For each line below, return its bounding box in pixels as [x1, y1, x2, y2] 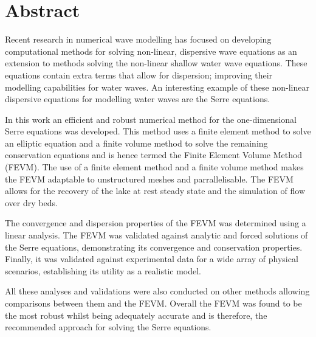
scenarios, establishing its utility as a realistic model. [5, 264, 201, 277]
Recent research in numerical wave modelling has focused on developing [5, 33, 272, 46]
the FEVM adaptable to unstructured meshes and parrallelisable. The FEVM [5, 172, 294, 185]
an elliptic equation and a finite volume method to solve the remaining [5, 136, 268, 149]
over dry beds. [5, 196, 58, 209]
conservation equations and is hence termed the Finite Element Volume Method [5, 148, 303, 161]
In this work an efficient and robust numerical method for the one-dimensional [5, 113, 297, 125]
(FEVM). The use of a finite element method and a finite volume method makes [5, 161, 304, 173]
